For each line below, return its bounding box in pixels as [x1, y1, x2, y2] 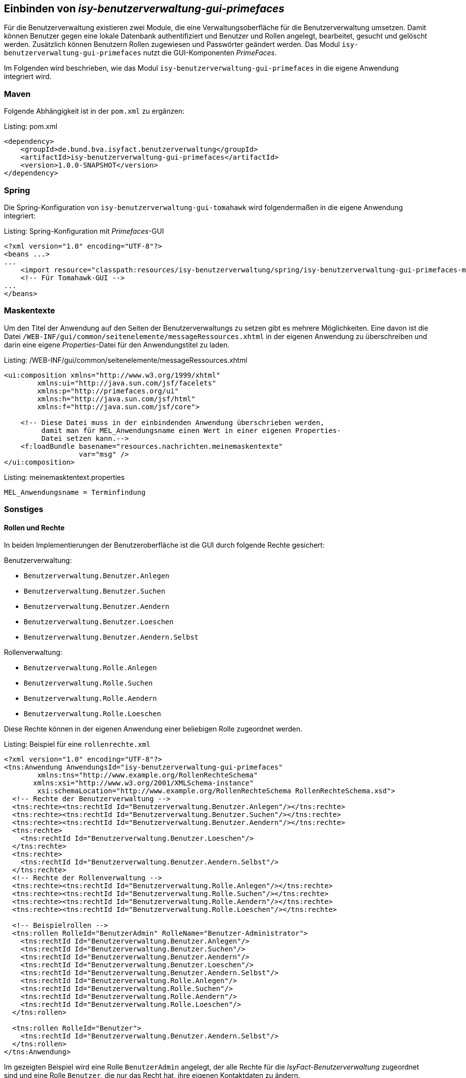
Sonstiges [4, 504, 43, 515]
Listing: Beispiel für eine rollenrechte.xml [4, 740, 151, 749]
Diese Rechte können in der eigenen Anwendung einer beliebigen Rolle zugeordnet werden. [4, 725, 303, 733]
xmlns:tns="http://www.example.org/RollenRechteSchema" [37, 771, 258, 779]
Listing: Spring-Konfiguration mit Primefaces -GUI [4, 226, 164, 235]
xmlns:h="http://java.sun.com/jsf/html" [37, 394, 195, 403]
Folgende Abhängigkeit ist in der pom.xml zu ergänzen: [4, 107, 185, 116]
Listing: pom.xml [4, 122, 58, 131]
